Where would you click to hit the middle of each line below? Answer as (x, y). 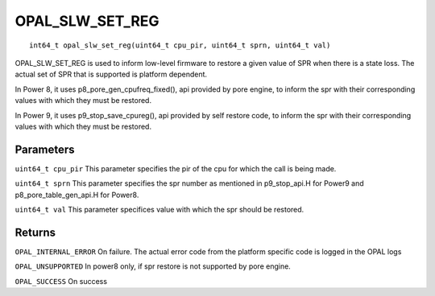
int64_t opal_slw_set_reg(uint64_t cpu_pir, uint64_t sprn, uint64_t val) (180, 45)
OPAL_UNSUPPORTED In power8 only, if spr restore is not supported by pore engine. (153, 266)
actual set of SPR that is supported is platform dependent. (111, 74)
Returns (35, 232)
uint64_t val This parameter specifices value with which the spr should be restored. (159, 209)
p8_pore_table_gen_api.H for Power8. (77, 195)
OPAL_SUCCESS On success (61, 281)
